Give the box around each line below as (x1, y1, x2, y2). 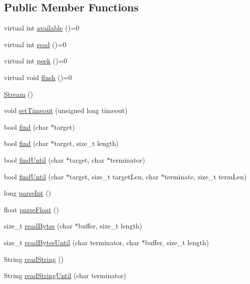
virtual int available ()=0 (4, 23, 80, 33)
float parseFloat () (4, 204, 59, 214)
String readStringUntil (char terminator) (4, 270, 126, 281)
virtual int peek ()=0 (4, 56, 67, 66)
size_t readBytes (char (4, 221, 73, 231)
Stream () (4, 88, 33, 99)
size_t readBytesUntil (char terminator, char (4, 237, 139, 247)
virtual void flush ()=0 (4, 72, 72, 82)
